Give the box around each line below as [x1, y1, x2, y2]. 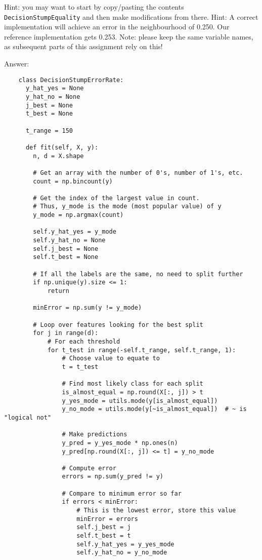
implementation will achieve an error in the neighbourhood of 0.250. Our [4, 21, 230, 32]
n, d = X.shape [33, 152, 84, 160]
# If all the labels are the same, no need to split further [33, 270, 243, 278]
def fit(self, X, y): [25, 143, 99, 151]
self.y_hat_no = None [33, 237, 106, 244]
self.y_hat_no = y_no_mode [76, 549, 167, 556]
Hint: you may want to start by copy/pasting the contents [4, 2, 184, 12]
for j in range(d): [33, 329, 99, 337]
